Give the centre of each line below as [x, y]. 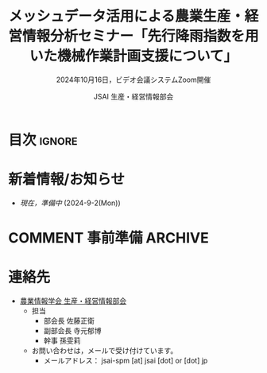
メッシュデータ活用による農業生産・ [126, 16]
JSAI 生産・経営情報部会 [133, 96]
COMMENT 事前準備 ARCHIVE [108, 238]
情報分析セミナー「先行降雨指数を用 [141, 36]
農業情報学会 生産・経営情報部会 [73, 301]
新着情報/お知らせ [67, 179]
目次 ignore [43, 140]
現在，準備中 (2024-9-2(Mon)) [70, 203]
